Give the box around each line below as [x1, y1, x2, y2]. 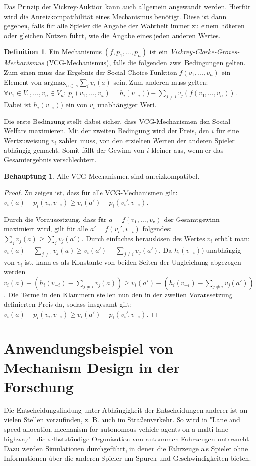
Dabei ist [4, 99, 31, 110]
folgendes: [142, 223, 172, 234]
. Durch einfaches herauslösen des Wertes [81, 233, 205, 243]
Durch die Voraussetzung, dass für [4, 214, 107, 224]
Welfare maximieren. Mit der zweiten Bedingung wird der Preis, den [4, 125, 209, 136]
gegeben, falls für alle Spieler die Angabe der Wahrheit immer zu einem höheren [4, 21, 245, 31]
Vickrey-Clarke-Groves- [170, 47, 240, 57]
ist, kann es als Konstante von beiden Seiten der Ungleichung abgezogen [25, 257, 241, 267]
